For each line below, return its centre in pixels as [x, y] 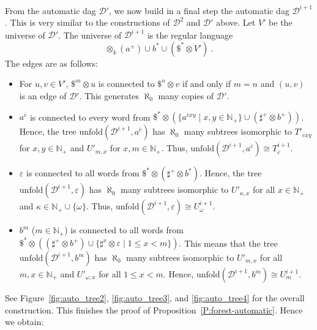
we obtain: [24, 322]
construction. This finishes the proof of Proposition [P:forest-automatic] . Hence [154, 309]
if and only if [207, 84]
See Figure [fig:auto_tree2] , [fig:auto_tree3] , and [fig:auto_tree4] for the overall [155, 298]
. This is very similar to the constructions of [88, 22]
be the [281, 22]
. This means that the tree [228, 243]
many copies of [186, 95]
